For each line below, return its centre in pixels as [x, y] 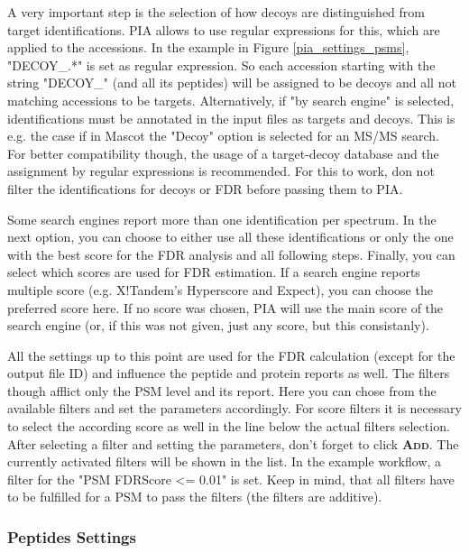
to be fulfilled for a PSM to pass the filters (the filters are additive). [195, 497]
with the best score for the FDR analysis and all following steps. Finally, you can [231, 254]
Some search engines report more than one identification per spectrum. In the [222, 219]
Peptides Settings [72, 536]
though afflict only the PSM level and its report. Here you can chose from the [222, 390]
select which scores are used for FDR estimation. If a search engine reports [214, 272]
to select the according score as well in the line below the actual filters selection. [229, 426]
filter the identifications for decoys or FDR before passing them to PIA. [205, 188]
